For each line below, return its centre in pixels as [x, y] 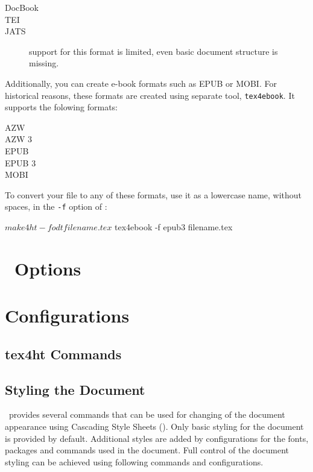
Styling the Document [75, 389]
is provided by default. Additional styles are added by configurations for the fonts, [157, 438]
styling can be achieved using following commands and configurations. [134, 461]
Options [48, 268]
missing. [44, 63]
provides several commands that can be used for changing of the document [147, 414]
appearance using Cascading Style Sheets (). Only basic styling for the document [154, 426]
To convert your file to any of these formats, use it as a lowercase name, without [153, 194]
